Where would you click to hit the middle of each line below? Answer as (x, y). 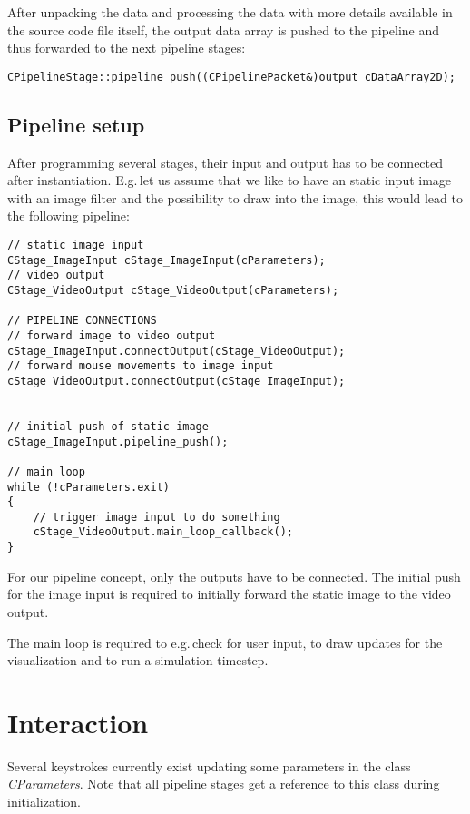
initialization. (44, 802)
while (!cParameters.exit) (88, 487)
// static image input (76, 245)
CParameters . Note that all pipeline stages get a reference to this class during (224, 784)
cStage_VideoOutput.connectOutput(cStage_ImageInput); (176, 381)
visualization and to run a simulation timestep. (138, 660)
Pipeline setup (76, 124)
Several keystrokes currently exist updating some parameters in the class (209, 765)
